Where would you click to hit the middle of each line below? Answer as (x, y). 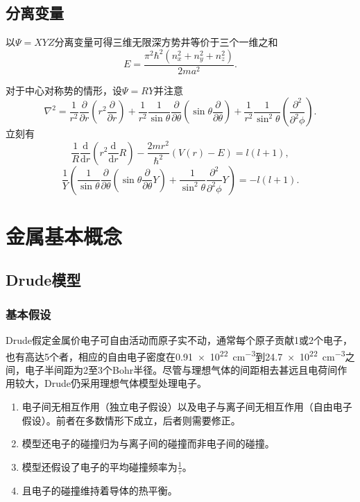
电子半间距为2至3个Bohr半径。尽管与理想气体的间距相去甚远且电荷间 (181, 369)
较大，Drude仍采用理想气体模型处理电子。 (111, 383)
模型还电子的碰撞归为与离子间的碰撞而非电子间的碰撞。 (148, 443)
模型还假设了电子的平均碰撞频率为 (100, 466)
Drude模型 (43, 280)
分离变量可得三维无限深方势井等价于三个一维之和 (166, 42)
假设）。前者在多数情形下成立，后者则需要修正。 (131, 420)
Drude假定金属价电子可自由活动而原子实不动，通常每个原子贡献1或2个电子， (179, 339)
